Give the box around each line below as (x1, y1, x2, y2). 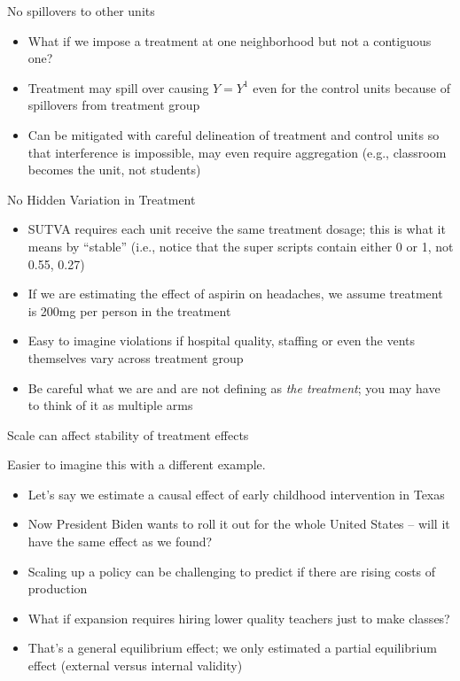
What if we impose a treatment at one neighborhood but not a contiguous (27, 31, 432, 50)
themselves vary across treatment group (27, 348, 244, 367)
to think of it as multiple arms (27, 396, 193, 414)
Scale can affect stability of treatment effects (7, 425, 249, 444)
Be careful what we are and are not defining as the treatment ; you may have (27, 378, 441, 397)
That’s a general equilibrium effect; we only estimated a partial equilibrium (27, 638, 437, 657)
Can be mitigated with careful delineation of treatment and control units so (27, 125, 440, 143)
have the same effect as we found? (27, 532, 213, 551)
